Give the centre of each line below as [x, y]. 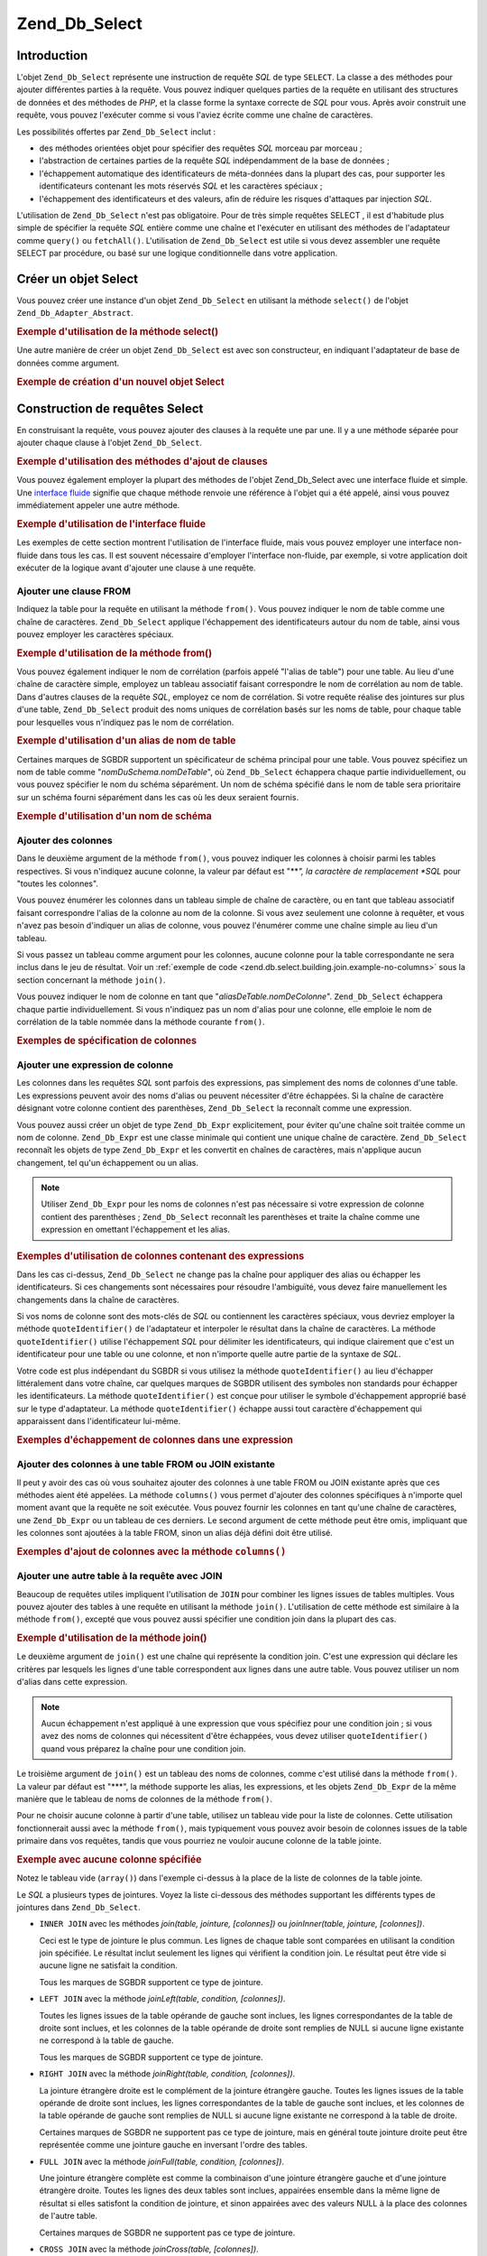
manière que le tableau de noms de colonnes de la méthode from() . [145, 1798]
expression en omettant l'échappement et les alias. [135, 1230]
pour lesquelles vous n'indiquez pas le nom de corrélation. [125, 722]
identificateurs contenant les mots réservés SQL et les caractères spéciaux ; [181, 186]
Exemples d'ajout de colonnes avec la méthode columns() [152, 1551]
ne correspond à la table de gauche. [107, 2040]
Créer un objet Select [78, 278]
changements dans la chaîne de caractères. [98, 1299]
